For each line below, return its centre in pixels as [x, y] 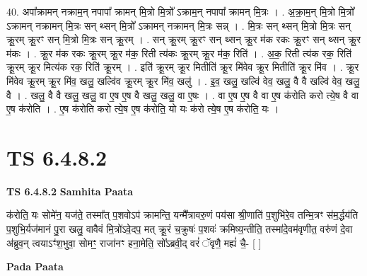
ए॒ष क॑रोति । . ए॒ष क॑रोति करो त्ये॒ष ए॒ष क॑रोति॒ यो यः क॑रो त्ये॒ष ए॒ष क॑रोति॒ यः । [143, 109]
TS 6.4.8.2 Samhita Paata [70, 191]
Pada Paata [35, 266]
